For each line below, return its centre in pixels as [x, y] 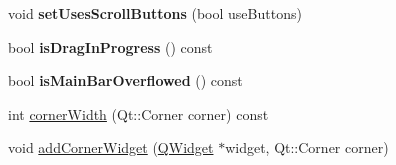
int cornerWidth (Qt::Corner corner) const [138, 113]
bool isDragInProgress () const [110, 46]
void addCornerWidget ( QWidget [111, 147]
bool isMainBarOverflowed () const [125, 80]
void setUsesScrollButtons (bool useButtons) [155, 13]
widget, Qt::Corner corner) [307, 147]
